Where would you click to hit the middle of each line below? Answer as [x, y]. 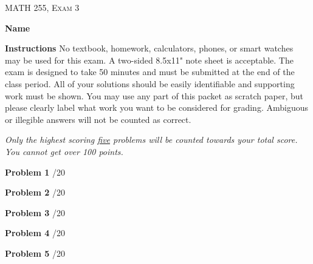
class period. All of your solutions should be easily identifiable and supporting [150, 83]
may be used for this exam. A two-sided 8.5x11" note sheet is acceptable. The [149, 60]
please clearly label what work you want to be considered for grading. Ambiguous [156, 107]
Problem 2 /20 [35, 192]
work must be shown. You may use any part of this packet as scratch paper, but [154, 95]
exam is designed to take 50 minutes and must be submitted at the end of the [150, 72]
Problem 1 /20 [35, 172]
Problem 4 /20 [35, 233]
